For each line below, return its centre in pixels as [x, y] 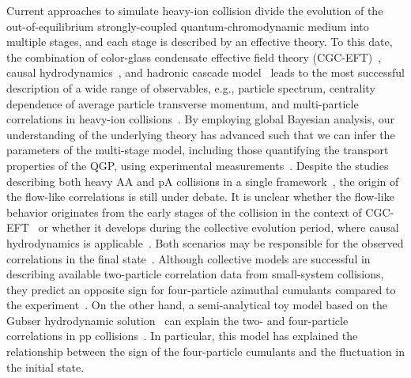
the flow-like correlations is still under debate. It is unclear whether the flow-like [200, 197]
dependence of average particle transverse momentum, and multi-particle [183, 103]
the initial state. [45, 367]
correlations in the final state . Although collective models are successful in [189, 258]
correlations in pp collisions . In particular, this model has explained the [182, 336]
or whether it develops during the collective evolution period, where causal [219, 227]
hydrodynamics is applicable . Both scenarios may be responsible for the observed [205, 242]
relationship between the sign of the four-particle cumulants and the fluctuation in [205, 352]
